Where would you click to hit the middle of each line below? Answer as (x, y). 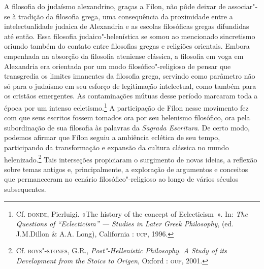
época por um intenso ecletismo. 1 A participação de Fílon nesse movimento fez (126, 107)
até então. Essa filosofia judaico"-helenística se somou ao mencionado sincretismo (130, 36)
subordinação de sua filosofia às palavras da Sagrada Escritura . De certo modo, (127, 127)
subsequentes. (25, 189)
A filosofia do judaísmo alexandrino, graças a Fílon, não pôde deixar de (115, 6)
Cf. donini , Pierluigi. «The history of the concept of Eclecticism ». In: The (132, 213)
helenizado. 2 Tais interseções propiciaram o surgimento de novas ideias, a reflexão (131, 158)
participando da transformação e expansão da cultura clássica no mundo (117, 147)
